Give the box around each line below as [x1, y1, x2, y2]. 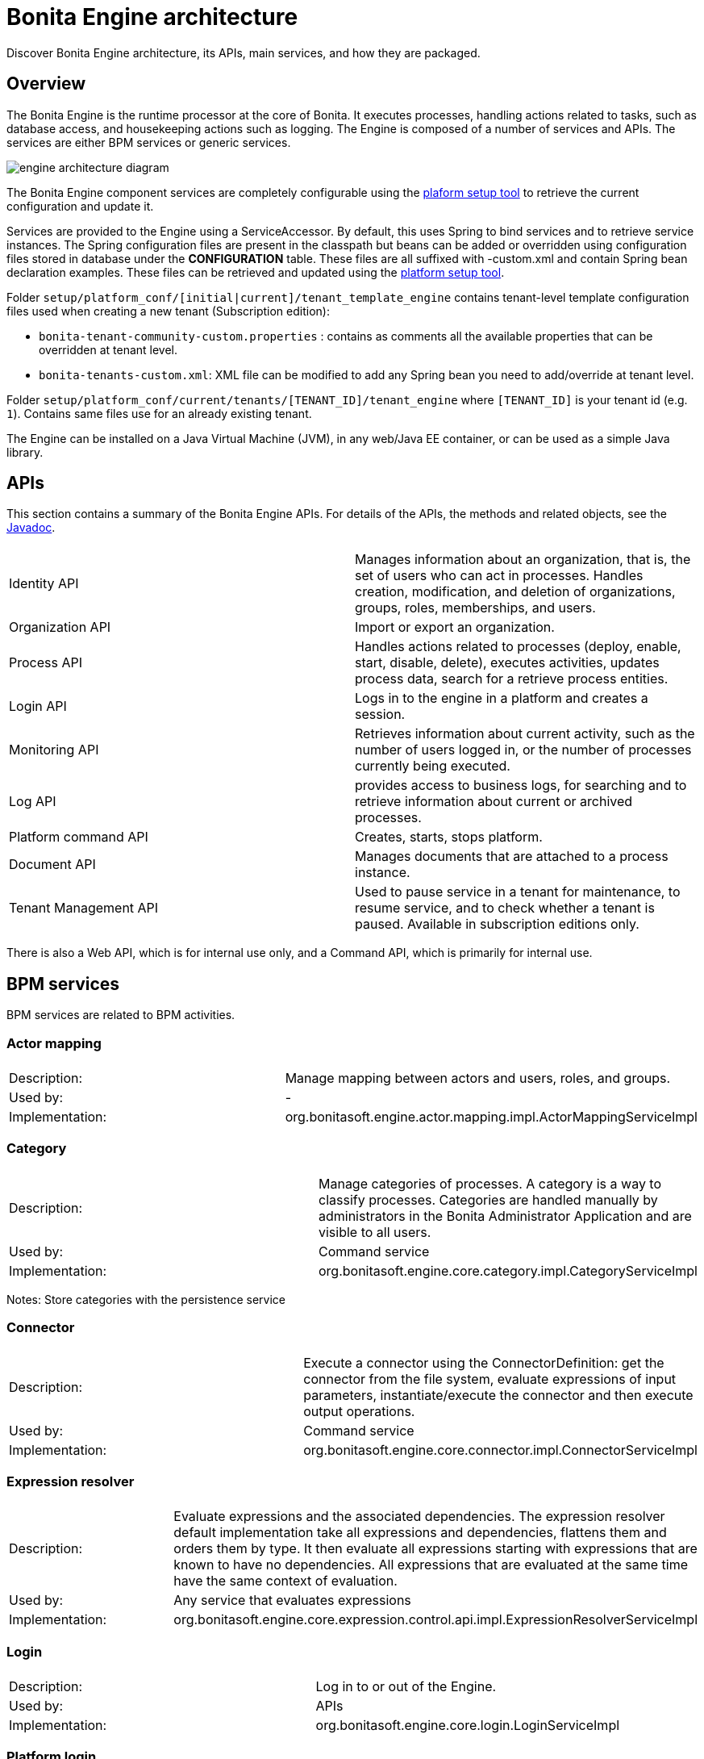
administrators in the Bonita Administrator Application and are [318, 1207, 692, 1224]
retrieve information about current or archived [355, 793, 633, 810]
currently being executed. [355, 758, 510, 775]
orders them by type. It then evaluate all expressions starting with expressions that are [173, 1540, 698, 1557]
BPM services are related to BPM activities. [6, 1008, 235, 1022]
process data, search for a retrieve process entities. [355, 671, 669, 687]
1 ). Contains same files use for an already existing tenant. [6, 406, 312, 420]
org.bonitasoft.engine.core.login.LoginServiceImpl [315, 1717, 620, 1734]
